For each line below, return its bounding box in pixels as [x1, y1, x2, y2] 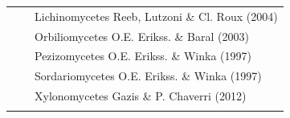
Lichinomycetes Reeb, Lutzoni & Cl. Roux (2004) [35, 7, 278, 24]
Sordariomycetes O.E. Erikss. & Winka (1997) [35, 67, 262, 84]
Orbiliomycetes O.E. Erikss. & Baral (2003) [35, 27, 249, 44]
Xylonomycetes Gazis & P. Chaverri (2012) [35, 87, 247, 104]
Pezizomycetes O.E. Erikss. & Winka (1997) [35, 47, 251, 64]
